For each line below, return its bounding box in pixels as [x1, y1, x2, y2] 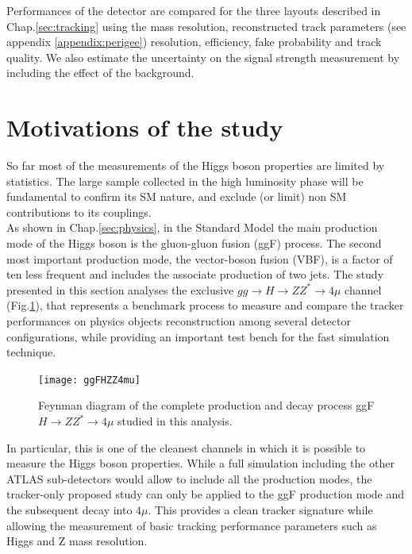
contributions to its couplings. [6, 203, 152, 220]
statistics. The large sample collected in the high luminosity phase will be [6, 172, 364, 189]
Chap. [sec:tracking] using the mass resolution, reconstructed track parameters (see [6, 17, 406, 34]
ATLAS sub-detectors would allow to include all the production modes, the [6, 470, 372, 487]
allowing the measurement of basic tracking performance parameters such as [6, 517, 377, 533]
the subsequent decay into [6, 502, 133, 518]
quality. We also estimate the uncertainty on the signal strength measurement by [6, 48, 400, 65]
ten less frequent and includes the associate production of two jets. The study [6, 266, 384, 283]
